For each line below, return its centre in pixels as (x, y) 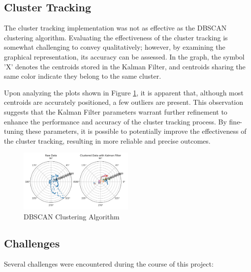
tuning (14, 131)
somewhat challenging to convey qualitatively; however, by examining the (115, 47)
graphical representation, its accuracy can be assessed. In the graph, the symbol (124, 56)
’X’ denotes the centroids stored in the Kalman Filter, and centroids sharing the (125, 66)
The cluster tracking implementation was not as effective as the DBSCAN (115, 28)
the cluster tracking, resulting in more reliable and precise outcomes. (107, 140)
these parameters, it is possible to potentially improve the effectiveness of (136, 131)
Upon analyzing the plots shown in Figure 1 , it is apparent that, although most (124, 92)
